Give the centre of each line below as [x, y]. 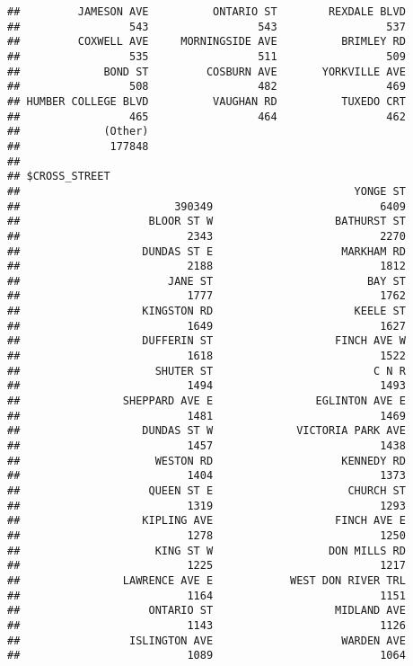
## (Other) [78, 132]
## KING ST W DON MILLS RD [206, 551]
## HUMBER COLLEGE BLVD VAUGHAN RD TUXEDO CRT [206, 101]
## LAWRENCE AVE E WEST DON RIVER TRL [206, 580]
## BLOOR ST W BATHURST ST [206, 222]
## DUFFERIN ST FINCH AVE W [206, 341]
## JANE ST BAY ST [206, 281]
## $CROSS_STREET [59, 177]
